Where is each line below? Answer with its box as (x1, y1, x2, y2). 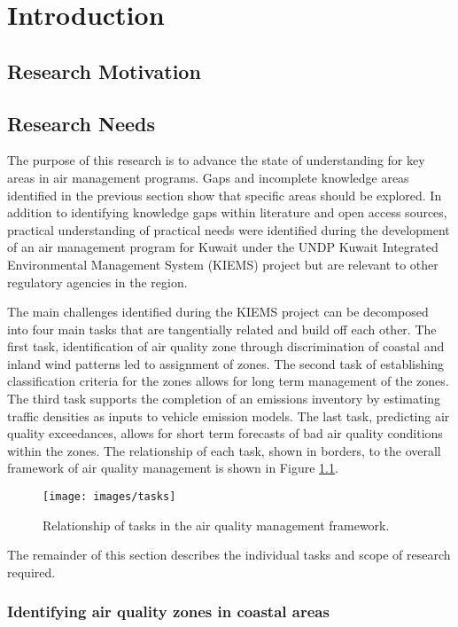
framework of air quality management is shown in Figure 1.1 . (7, 458, 338, 477)
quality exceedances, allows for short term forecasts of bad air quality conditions (7, 424, 443, 443)
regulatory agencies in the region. (7, 272, 188, 291)
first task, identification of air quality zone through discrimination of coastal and (7, 337, 445, 356)
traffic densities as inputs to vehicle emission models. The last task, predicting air (7, 406, 450, 425)
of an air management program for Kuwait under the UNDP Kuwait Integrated (7, 238, 439, 256)
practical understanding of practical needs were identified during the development (7, 220, 450, 239)
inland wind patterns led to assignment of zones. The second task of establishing (7, 354, 444, 372)
